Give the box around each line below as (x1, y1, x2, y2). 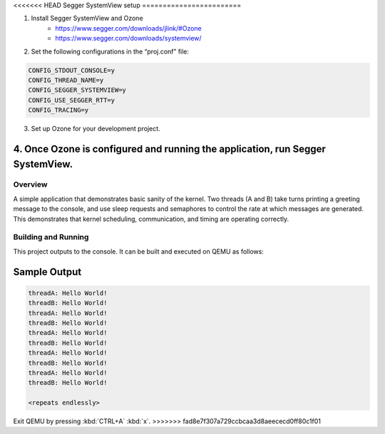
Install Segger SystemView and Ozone (31, 14, 143, 23)
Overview (13, 180, 48, 190)
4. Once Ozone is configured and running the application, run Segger (13, 143, 326, 155)
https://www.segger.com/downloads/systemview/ (55, 34, 202, 43)
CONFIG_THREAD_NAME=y (28, 76, 104, 84)
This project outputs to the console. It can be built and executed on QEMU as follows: (13, 247, 264, 256)
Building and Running (13, 232, 89, 242)
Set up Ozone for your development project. (31, 125, 160, 133)
